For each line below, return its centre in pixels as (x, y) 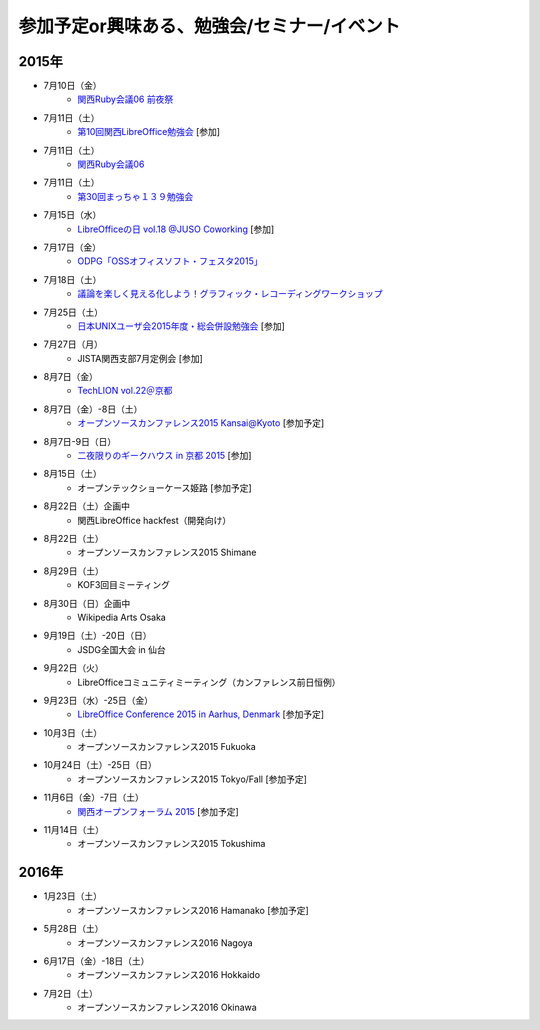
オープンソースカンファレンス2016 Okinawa (167, 1007)
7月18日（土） (72, 279)
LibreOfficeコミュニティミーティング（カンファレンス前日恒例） (209, 682)
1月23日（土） (72, 896)
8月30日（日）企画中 (87, 603)
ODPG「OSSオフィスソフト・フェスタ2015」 (170, 261)
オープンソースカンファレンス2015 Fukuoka (167, 747)
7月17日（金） (72, 247)
